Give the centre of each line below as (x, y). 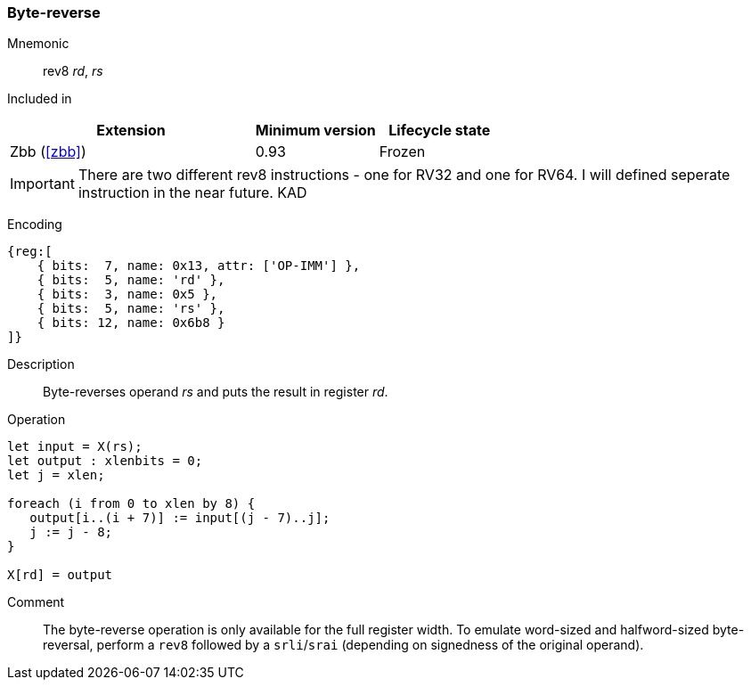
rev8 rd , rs (73, 71)
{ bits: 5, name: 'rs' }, (131, 309)
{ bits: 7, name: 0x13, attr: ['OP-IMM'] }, (199, 266)
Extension (131, 131)
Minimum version (315, 131)
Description (41, 364)
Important (42, 184)
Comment (36, 602)
